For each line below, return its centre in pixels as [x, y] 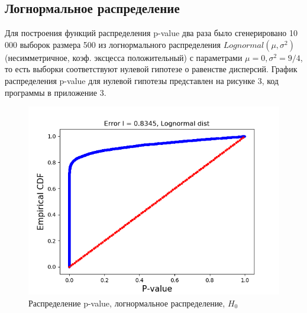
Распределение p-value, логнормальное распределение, [127, 303]
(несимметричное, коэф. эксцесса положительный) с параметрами [124, 57]
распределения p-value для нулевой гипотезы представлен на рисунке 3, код [142, 80]
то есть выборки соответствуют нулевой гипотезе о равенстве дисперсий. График [151, 69]
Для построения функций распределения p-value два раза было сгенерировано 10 [151, 33]
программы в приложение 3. [56, 92]
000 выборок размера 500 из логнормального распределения [113, 44]
